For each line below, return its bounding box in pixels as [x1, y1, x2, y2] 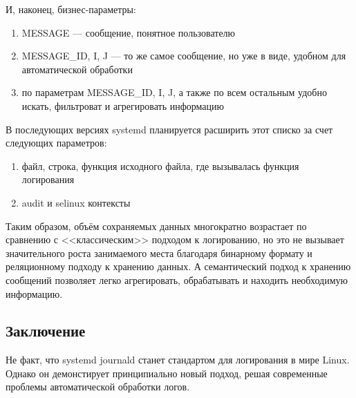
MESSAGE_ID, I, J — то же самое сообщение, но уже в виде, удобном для [21, 48, 346, 63]
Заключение [6, 320, 86, 341]
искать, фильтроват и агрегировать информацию [21, 98, 225, 113]
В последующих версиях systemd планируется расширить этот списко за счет [6, 122, 333, 136]
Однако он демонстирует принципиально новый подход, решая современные [6, 366, 328, 380]
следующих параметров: [6, 135, 107, 150]
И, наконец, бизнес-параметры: [6, 2, 136, 16]
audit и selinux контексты [21, 195, 131, 209]
